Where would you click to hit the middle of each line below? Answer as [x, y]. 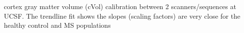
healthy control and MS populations [57, 25]
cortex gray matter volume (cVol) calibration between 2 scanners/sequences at [120, 6]
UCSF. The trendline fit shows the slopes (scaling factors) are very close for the [122, 16]
